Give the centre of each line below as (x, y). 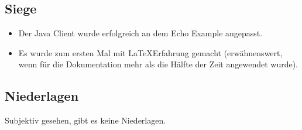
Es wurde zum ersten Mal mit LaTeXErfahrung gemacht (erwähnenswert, (150, 52)
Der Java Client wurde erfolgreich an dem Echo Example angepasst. (140, 33)
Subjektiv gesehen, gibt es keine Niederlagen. (85, 120)
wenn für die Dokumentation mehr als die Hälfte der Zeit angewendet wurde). (158, 64)
